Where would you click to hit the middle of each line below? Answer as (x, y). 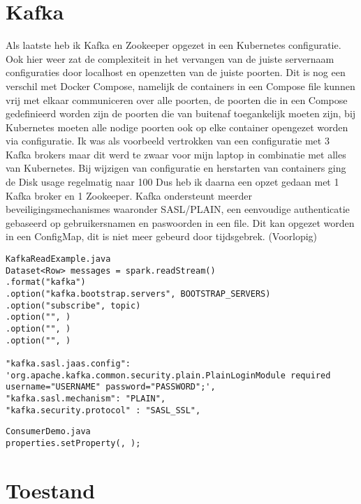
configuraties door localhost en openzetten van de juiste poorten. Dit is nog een (176, 72)
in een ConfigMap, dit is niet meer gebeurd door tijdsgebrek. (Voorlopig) (162, 236)
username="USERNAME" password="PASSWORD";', (111, 387)
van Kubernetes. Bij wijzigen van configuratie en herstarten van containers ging (176, 168)
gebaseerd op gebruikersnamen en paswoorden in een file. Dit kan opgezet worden (180, 222)
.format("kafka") (46, 282)
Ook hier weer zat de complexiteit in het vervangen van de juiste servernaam (170, 58)
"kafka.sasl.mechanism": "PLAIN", (86, 398)
